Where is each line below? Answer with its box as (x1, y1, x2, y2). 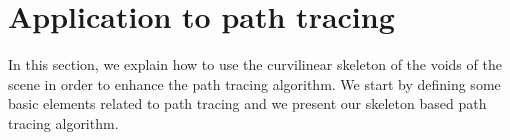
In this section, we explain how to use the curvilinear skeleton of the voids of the (8, 54, 502, 75)
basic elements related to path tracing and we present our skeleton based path (8, 93, 487, 114)
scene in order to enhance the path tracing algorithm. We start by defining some (8, 73, 501, 94)
